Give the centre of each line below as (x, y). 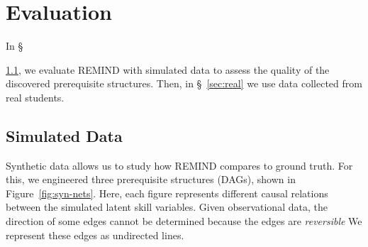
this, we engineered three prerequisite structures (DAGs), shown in (151, 179)
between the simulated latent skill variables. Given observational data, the (167, 207)
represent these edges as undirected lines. (95, 235)
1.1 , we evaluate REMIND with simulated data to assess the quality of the (168, 69)
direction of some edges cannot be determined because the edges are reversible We (184, 221)
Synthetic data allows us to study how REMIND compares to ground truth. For (179, 165)
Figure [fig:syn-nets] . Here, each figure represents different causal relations (167, 193)
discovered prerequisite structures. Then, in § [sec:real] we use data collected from (184, 83)
